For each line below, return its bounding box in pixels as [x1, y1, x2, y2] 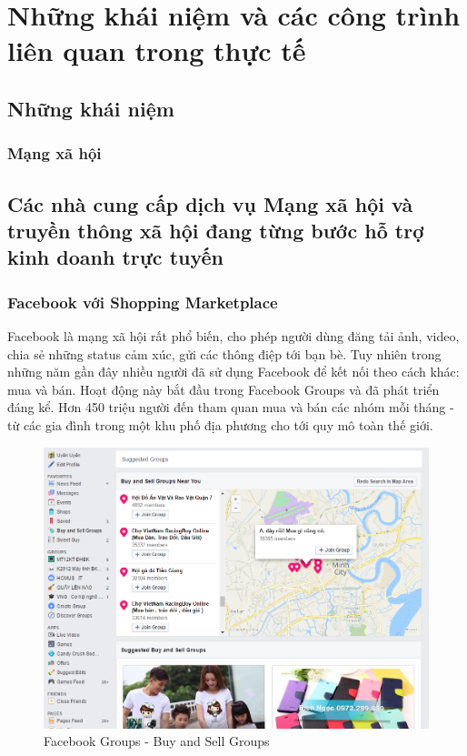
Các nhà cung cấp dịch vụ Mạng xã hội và [7, 189, 413, 217]
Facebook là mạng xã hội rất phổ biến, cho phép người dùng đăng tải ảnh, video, [7, 326, 460, 345]
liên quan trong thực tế [7, 32, 306, 69]
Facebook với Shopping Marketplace [7, 290, 278, 313]
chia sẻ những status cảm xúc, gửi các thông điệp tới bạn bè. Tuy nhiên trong [7, 344, 442, 363]
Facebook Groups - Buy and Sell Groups [44, 731, 270, 751]
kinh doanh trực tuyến [7, 243, 224, 271]
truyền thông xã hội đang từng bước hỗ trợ [7, 216, 424, 244]
